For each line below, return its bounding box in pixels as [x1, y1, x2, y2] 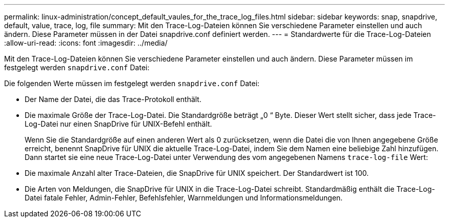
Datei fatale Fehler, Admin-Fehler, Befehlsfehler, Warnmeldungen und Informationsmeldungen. [25, 193, 343, 202]
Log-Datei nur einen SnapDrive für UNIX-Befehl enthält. [25, 119, 212, 128]
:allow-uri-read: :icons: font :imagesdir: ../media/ [4, 38, 168, 47]
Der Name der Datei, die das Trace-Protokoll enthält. [25, 95, 201, 104]
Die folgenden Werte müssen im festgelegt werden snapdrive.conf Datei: [4, 79, 260, 88]
